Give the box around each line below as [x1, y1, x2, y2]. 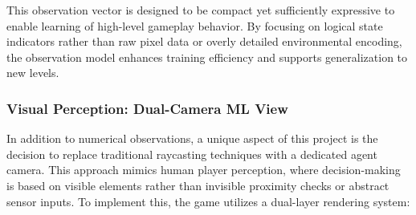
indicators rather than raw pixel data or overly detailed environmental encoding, [6, 33, 402, 50]
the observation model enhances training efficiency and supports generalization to [6, 48, 408, 65]
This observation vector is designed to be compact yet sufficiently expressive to [6, 2, 395, 18]
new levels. [6, 64, 59, 81]
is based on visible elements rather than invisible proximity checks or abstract [6, 176, 389, 193]
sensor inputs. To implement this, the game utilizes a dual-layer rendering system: [6, 193, 410, 209]
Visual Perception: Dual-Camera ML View [6, 98, 288, 118]
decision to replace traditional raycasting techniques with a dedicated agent [6, 145, 377, 162]
